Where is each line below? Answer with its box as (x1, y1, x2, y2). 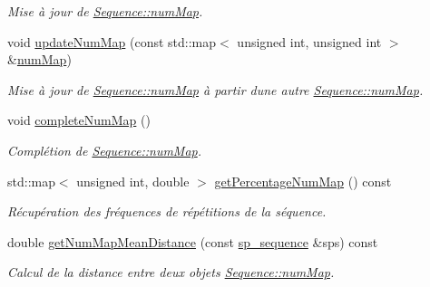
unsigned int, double (76, 171, 190, 190)
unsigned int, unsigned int (237, 32, 382, 51)
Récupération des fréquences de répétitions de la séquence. (7, 202, 327, 221)
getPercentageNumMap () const (214, 171, 392, 190)
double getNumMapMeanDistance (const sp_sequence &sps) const (7, 232, 378, 251)
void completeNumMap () (7, 110, 151, 129)
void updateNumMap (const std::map (7, 32, 217, 51)
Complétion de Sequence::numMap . (7, 140, 202, 159)
